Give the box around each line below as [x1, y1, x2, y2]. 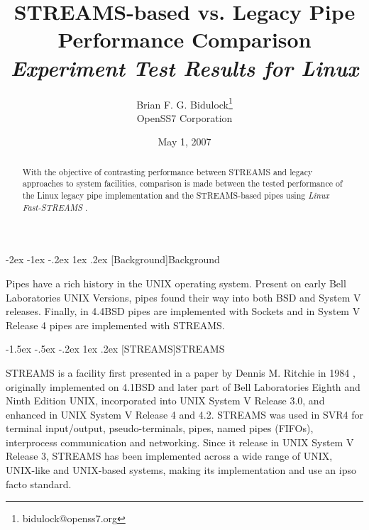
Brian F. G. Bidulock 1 [136, 94, 233, 111]
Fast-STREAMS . [22, 201, 88, 213]
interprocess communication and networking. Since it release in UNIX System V [6, 434, 354, 449]
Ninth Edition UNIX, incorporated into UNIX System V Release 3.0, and [6, 393, 325, 408]
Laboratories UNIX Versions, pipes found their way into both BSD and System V [6, 289, 361, 304]
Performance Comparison [57, 25, 312, 54]
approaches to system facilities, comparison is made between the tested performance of [22, 177, 343, 189]
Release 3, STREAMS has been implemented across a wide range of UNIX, [6, 448, 333, 463]
